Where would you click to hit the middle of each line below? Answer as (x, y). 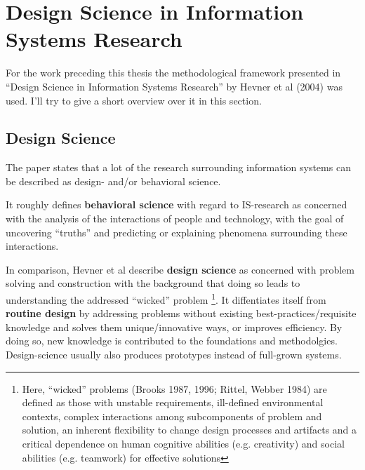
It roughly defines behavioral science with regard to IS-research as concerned (177, 204)
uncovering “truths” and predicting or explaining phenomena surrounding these (177, 232)
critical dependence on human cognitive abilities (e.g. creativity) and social (183, 444)
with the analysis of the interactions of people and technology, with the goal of (175, 219)
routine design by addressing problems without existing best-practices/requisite (181, 313)
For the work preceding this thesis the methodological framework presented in (173, 73)
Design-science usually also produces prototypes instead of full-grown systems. (174, 355)
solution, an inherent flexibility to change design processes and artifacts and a (190, 430)
